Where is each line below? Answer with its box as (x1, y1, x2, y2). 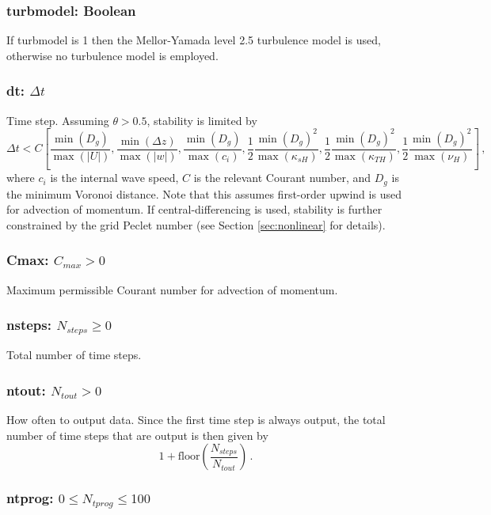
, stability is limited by (147, 112, 257, 128)
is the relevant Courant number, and (193, 169, 371, 186)
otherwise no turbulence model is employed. (6, 47, 219, 63)
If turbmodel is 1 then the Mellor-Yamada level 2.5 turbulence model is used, (6, 32, 381, 48)
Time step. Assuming (6, 112, 109, 128)
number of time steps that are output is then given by (6, 426, 268, 443)
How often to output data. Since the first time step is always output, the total (6, 411, 386, 428)
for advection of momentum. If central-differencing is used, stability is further (6, 201, 383, 218)
